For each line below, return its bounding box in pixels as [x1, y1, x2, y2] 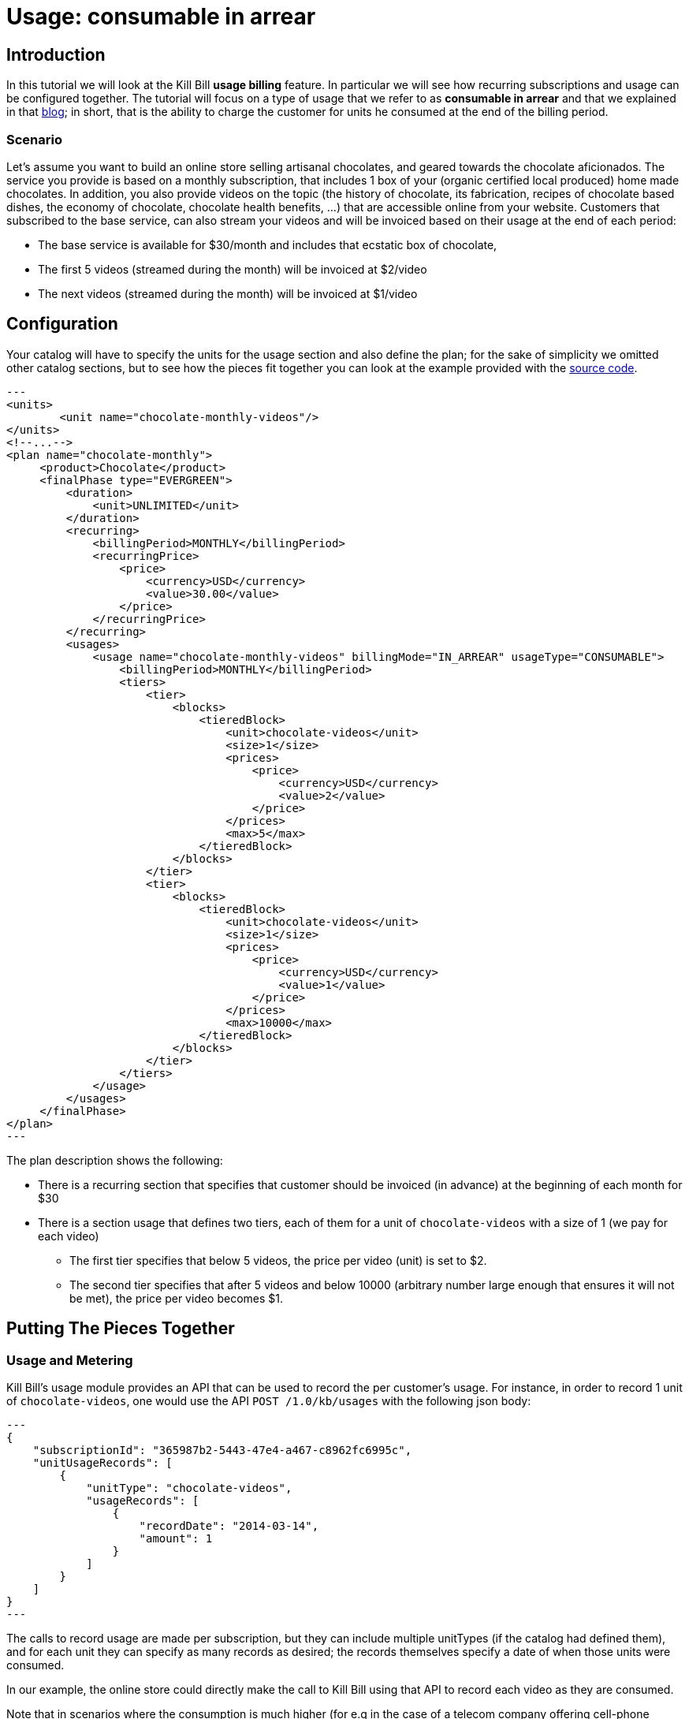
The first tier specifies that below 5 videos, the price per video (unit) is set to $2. [69, 1253, 487, 1267]
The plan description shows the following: [6, 1153, 223, 1167]
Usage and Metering [6, 1352, 133, 1368]
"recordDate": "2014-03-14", [139, 1519, 319, 1532]
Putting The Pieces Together [6, 1318, 235, 1339]
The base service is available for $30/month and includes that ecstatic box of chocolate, [38, 237, 497, 252]
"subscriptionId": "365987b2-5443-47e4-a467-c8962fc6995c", [32, 1443, 412, 1456]
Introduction [6, 44, 106, 65]
